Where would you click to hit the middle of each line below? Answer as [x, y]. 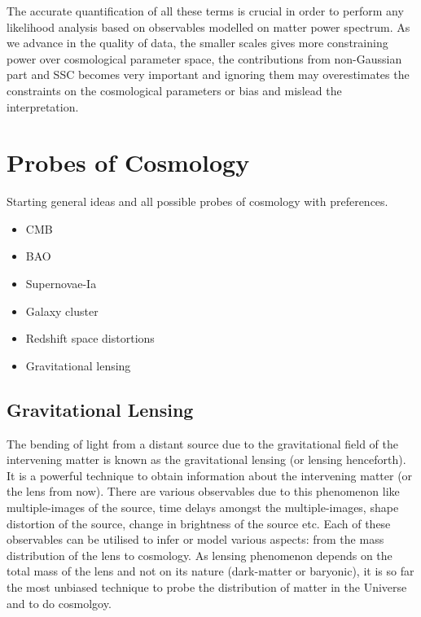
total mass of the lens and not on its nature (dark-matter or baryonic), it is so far [210, 571]
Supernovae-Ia [61, 284]
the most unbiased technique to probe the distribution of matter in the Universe [207, 586]
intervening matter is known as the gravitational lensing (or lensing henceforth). [206, 459]
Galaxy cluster [62, 311]
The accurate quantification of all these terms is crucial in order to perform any [205, 11]
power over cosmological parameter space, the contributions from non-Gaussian [204, 58]
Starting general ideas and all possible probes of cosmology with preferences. [197, 201]
